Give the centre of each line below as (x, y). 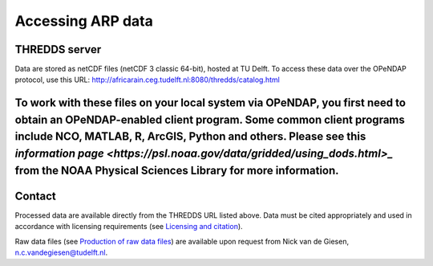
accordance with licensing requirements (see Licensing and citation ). (129, 227)
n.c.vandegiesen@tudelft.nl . (61, 252)
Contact (35, 196)
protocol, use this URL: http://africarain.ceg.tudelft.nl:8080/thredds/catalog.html (147, 80)
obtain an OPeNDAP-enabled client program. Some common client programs (210, 119)
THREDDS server (58, 49)
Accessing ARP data (84, 21)
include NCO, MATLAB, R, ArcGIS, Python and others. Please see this (190, 137)
